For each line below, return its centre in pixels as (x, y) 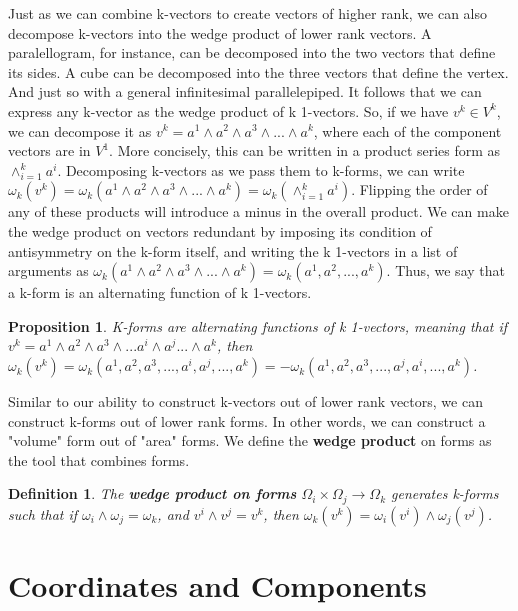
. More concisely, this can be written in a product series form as (305, 150)
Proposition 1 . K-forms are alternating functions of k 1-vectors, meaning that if (258, 325)
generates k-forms (445, 493)
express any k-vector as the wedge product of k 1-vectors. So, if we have (228, 110)
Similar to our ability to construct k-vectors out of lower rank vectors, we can (245, 401)
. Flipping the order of (419, 189)
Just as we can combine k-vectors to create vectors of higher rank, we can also (248, 13)
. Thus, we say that (445, 270)
